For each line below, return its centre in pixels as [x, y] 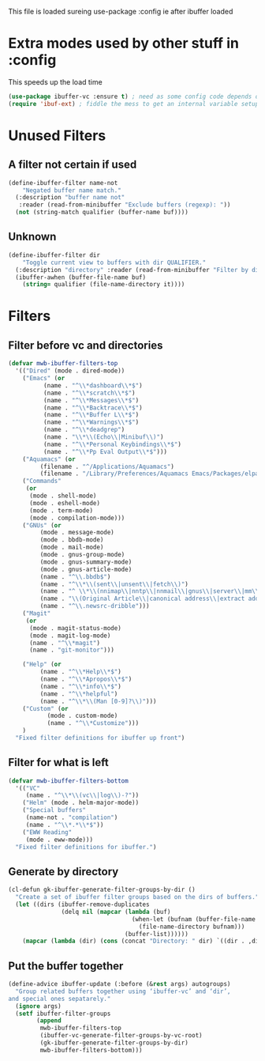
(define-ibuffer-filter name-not [63, 183]
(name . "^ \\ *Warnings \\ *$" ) [91, 422]
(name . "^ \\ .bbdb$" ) [75, 576]
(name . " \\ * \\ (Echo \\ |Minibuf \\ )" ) [103, 437]
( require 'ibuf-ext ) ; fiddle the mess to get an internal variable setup [134, 104]
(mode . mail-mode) [72, 547]
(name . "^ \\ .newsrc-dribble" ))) [95, 606]
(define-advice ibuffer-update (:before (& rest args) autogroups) [119, 984]
